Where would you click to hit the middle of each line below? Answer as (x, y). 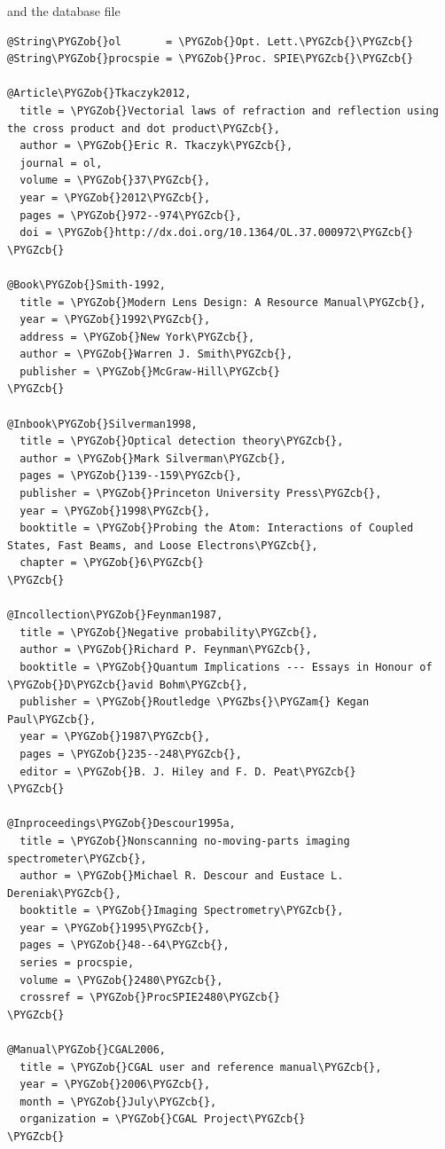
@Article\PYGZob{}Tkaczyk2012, (99, 94)
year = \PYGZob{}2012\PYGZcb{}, (115, 197)
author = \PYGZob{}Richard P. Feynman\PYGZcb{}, (166, 650)
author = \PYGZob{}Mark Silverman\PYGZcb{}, (153, 458)
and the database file (64, 11)
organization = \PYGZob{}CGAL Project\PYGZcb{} (163, 1119)
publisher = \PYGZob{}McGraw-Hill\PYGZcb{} (150, 371)
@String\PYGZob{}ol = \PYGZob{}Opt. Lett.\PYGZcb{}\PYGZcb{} (211, 41)
